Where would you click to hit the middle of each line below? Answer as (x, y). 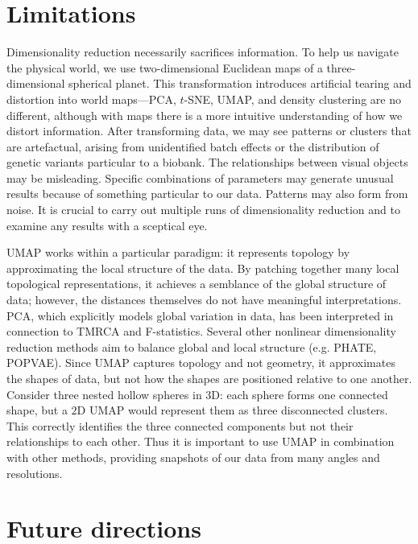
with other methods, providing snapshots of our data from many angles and (193, 457)
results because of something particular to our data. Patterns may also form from (207, 194)
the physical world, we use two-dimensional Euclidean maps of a (165, 67)
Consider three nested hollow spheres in (104, 394)
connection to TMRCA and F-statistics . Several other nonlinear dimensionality (201, 331)
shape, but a (37, 410)
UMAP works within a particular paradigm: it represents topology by (178, 252)
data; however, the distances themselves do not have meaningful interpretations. (204, 300)
